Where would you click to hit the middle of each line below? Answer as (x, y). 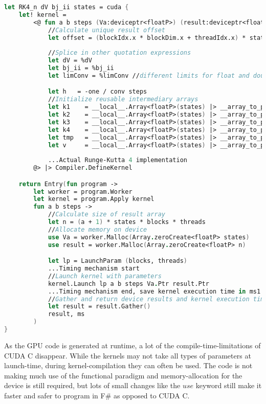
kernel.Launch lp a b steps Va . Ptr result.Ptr (128, 284)
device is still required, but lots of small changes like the (92, 385)
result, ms (66, 314)
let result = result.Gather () (99, 307)
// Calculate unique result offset (106, 30)
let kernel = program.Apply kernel (94, 199)
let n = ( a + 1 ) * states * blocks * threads (127, 222)
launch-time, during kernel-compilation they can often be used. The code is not (128, 365)
